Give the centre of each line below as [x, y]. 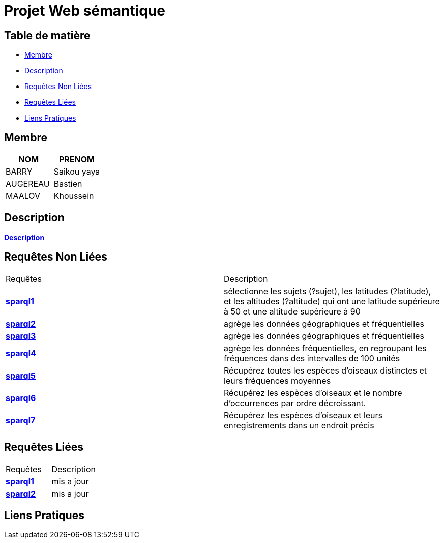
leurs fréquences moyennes [277, 380]
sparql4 [21, 353]
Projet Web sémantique [85, 11]
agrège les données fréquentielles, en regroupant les [325, 348]
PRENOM [77, 160]
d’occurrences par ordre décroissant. [295, 403]
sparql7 [21, 420]
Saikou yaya [77, 172]
